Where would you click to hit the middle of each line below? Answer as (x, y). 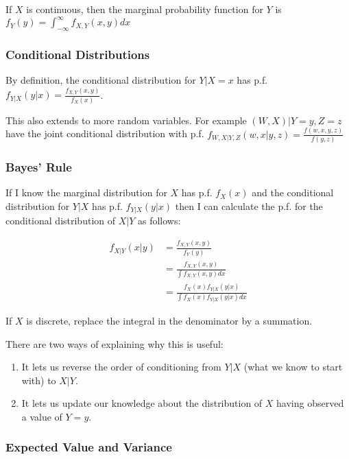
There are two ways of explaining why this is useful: (115, 343)
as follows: (159, 221)
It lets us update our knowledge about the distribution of (142, 403)
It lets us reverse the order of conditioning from (121, 367)
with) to (39, 380)
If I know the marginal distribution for (86, 192)
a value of (42, 416)
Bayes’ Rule (39, 166)
